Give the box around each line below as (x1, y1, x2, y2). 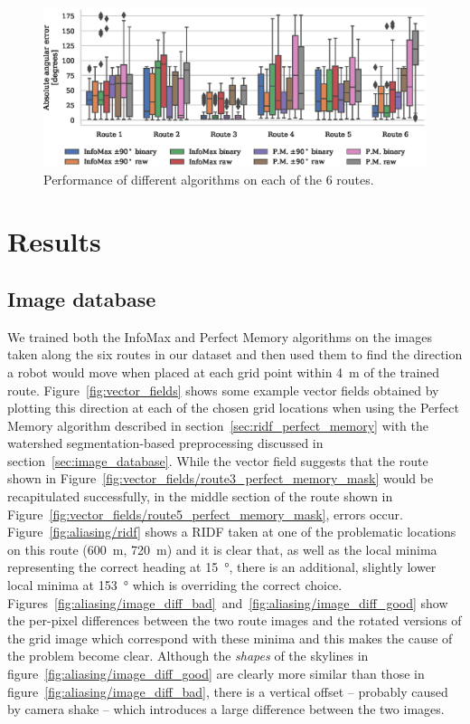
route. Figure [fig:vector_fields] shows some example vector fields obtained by (7, 380, 439, 399)
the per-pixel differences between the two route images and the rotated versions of (7, 611, 462, 630)
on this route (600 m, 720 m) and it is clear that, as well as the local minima (7, 539, 437, 558)
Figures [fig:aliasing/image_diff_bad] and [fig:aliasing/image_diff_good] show (7, 593, 448, 612)
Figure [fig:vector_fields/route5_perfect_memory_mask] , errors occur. (7, 504, 403, 523)
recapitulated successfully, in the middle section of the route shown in (7, 487, 393, 506)
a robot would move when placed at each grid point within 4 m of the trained (7, 362, 440, 381)
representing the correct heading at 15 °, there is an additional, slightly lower (7, 557, 437, 576)
